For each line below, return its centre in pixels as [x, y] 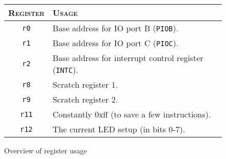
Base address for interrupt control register [128, 58]
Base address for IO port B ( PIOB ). [116, 28]
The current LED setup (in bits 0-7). [119, 129]
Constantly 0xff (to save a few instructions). [132, 114]
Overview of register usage [46, 150]
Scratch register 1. [85, 84]
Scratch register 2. [85, 99]
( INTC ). [65, 69]
